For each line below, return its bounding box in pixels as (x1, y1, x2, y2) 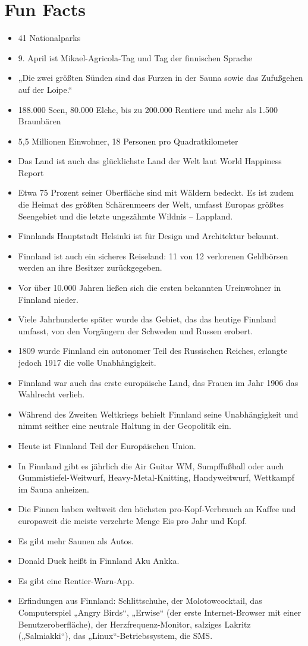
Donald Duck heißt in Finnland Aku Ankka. (18, 554, 180, 567)
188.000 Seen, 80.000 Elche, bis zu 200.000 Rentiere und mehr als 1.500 (18, 103, 278, 115)
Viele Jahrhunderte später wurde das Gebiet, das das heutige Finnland (18, 313, 276, 325)
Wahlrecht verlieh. (18, 388, 85, 400)
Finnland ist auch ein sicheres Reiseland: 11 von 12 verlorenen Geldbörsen (18, 249, 288, 262)
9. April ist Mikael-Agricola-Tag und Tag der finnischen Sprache (18, 51, 252, 64)
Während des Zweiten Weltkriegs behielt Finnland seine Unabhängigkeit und (18, 407, 298, 420)
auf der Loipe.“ (18, 83, 73, 95)
